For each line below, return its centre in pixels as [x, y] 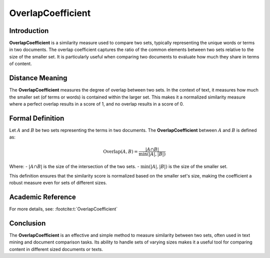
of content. [20, 64]
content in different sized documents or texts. [56, 249]
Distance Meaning [38, 78]
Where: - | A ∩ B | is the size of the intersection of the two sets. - [74, 166]
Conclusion [27, 223]
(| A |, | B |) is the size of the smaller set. [188, 166]
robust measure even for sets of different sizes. [58, 182]
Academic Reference [42, 197]
